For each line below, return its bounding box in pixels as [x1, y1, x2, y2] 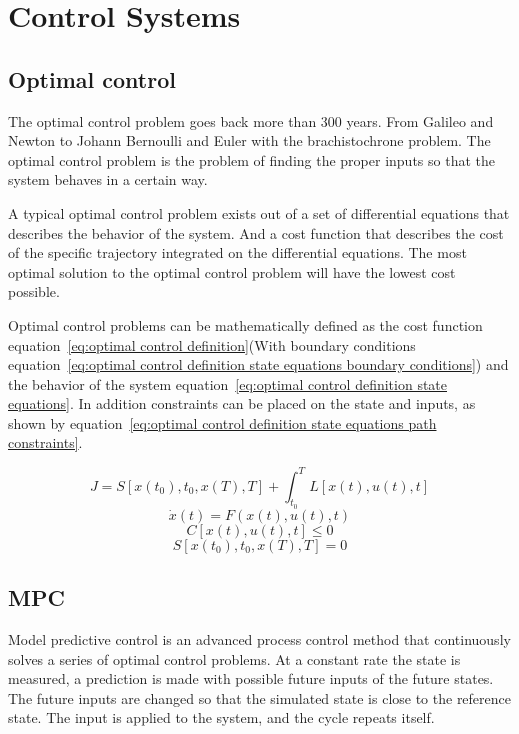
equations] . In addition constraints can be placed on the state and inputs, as [8, 393, 476, 414]
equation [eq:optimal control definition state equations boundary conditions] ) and [8, 354, 509, 375]
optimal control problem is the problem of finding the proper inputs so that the [8, 149, 495, 170]
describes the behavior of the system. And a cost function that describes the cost [8, 222, 504, 243]
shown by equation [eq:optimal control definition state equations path [8, 412, 437, 433]
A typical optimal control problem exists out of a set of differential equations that [8, 202, 510, 223]
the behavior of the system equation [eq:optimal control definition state [8, 373, 448, 394]
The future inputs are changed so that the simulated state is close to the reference [8, 687, 512, 708]
